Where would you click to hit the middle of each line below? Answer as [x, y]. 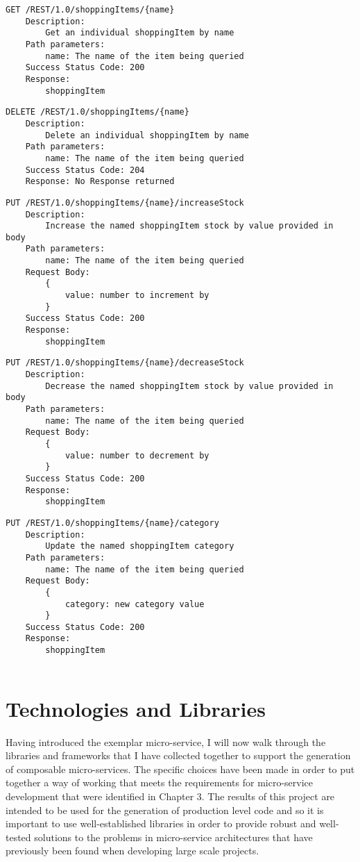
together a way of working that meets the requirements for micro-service [160, 782]
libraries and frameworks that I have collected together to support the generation [178, 755]
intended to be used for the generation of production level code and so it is [165, 810]
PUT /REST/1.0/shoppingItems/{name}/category [112, 523]
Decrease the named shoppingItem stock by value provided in [189, 386]
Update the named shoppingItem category [140, 546]
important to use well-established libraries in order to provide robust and [161, 823]
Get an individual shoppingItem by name [140, 33]
